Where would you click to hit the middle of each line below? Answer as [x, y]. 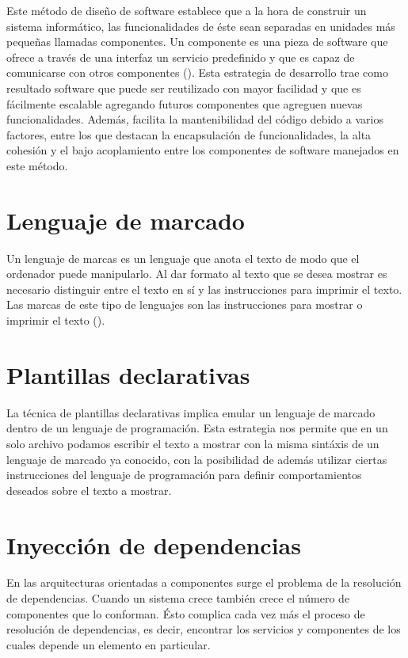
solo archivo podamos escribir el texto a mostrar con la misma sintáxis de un [193, 443]
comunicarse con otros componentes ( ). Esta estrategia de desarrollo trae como [197, 72]
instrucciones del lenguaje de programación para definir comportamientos [184, 475]
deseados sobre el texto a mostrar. [89, 490]
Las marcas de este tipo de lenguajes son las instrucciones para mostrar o [185, 304]
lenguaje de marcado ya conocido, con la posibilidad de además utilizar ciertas [197, 459]
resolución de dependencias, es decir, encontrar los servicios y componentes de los [204, 629]
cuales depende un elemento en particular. [109, 644]
